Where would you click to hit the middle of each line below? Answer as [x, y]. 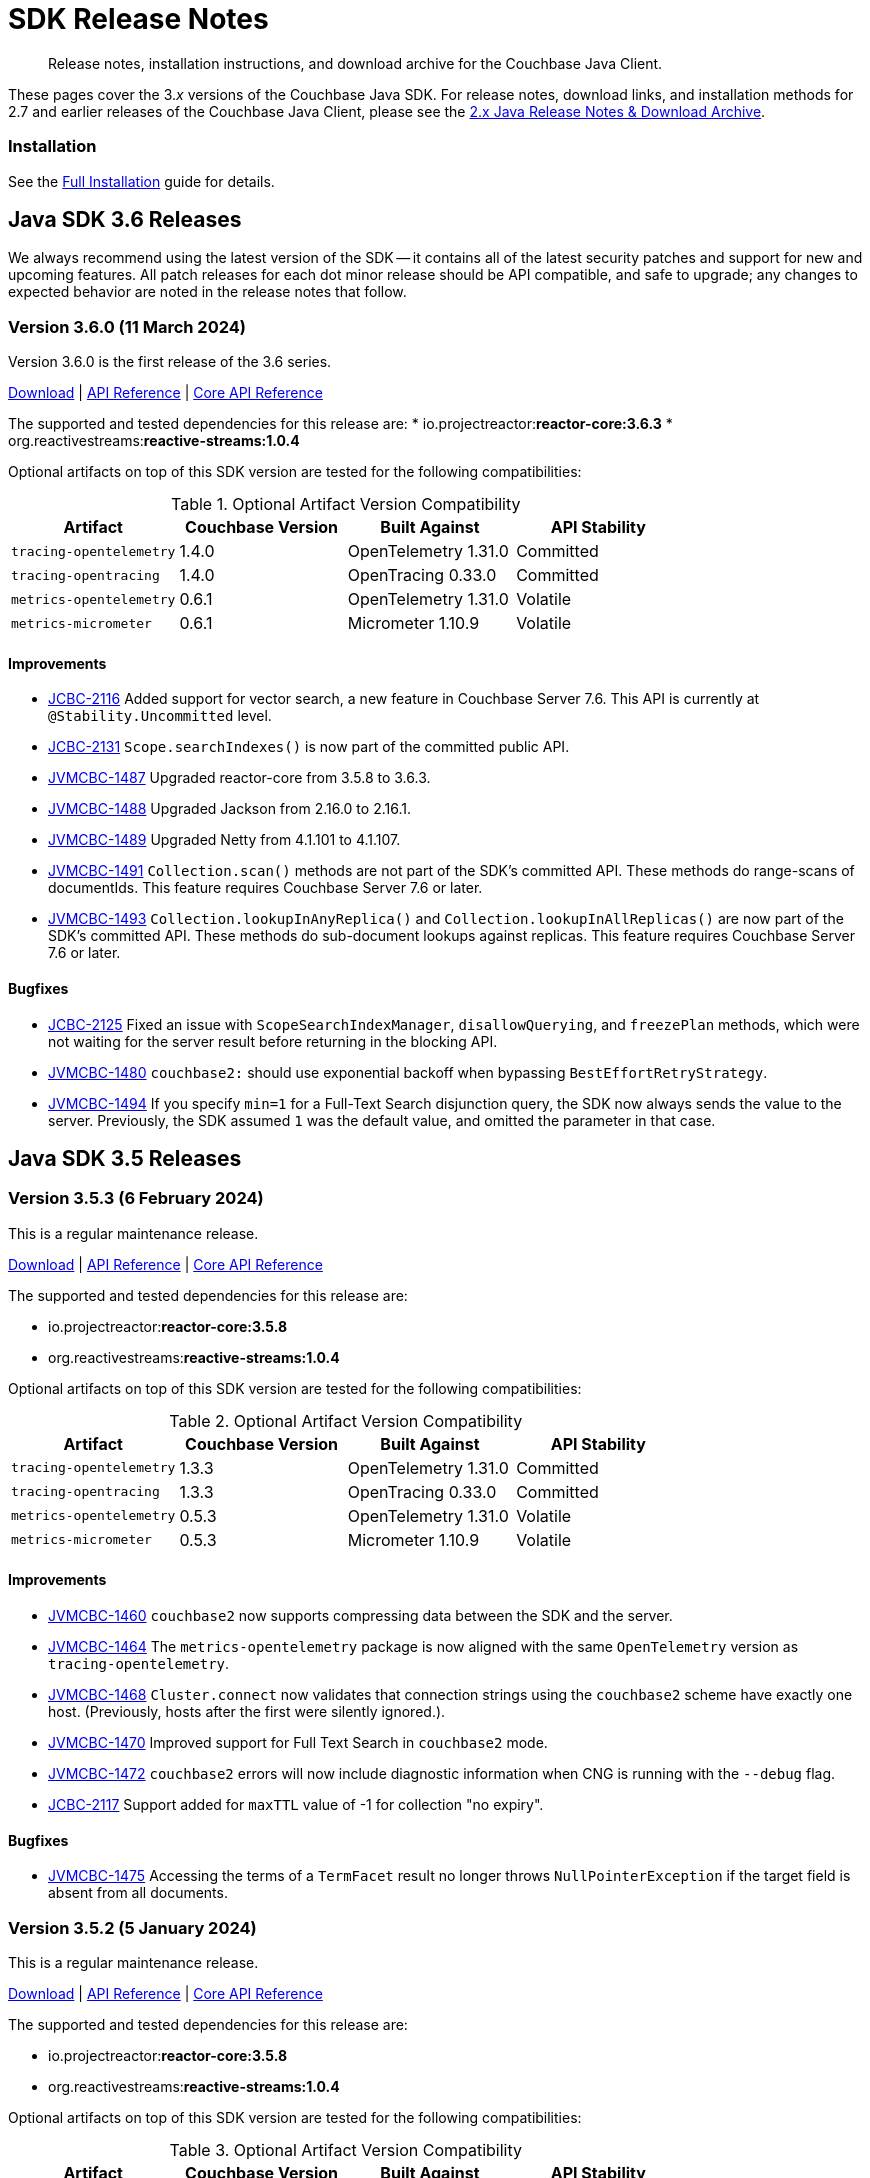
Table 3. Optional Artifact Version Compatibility [346, 2149]
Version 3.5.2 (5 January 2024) [132, 1927]
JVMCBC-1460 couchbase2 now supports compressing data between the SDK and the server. [360, 1615]
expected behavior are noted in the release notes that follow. [207, 292]
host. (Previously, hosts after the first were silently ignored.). [247, 1711]
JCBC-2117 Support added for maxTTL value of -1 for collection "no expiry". [296, 1804]
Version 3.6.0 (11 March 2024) [127, 326]
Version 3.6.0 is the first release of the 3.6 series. [170, 362]
